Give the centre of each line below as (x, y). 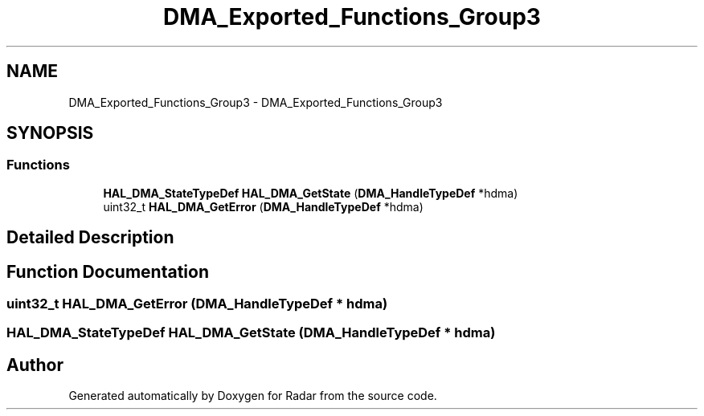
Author (35, 365)
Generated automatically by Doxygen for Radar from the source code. (253, 396)
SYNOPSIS (50, 133)
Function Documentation (108, 271)
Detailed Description (90, 238)
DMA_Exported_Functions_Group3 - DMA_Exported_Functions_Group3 (256, 102)
